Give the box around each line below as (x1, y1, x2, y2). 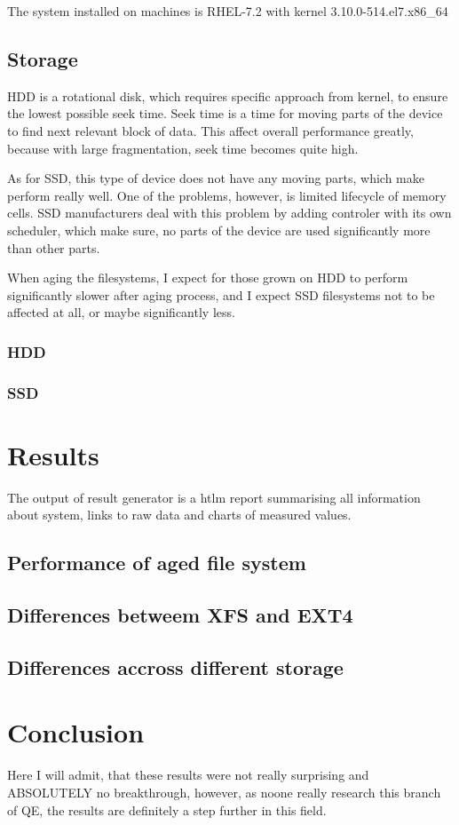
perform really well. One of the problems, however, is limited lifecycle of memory (7, 186, 447, 204)
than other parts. (7, 238, 100, 257)
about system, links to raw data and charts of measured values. (7, 505, 352, 524)
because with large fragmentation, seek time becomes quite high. (7, 139, 359, 157)
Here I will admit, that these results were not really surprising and (7, 766, 369, 784)
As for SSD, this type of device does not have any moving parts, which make (7, 169, 424, 187)
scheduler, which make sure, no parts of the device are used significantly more (7, 220, 431, 239)
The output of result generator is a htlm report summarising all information (7, 488, 421, 506)
